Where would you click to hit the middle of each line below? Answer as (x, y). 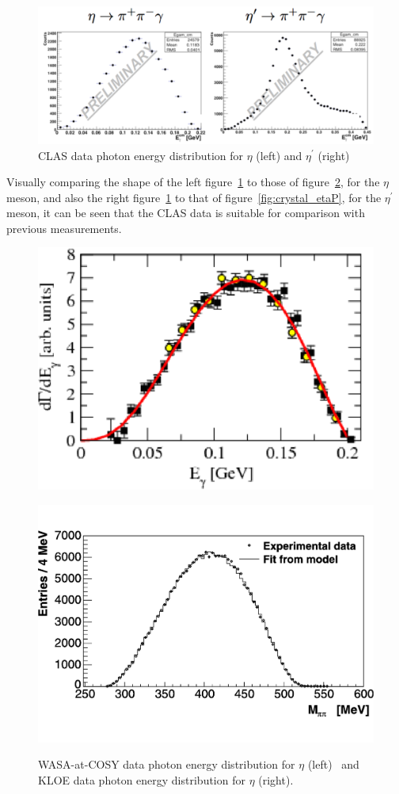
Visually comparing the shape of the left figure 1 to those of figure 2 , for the (193, 182)
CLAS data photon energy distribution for (141, 155)
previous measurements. (64, 228)
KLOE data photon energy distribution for (142, 779)
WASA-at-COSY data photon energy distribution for (167, 764)
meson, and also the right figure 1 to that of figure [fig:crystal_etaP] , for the (194, 197)
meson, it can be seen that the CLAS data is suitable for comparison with (186, 213)
